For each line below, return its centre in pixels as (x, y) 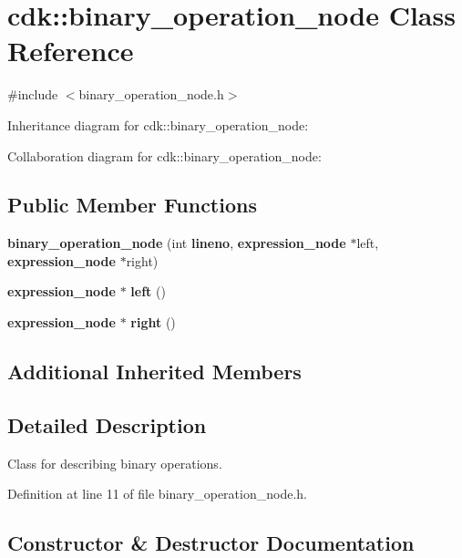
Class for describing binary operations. (115, 463)
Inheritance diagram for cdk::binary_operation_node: (158, 124)
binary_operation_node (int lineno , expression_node (177, 243)
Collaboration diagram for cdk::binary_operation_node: (164, 155)
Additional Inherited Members (154, 372)
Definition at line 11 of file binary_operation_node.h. (157, 494)
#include (33, 94)
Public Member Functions (132, 205)
